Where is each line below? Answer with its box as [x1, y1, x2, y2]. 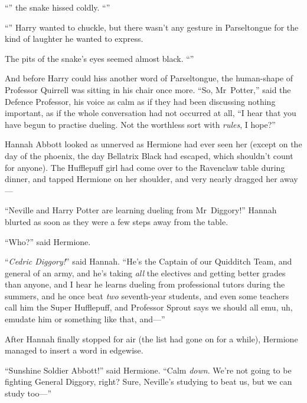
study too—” [5, 387, 52, 399]
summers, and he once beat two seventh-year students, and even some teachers [5, 289, 289, 302]
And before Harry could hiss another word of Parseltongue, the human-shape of [5, 72, 293, 84]
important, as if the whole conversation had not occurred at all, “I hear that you [5, 107, 296, 119]
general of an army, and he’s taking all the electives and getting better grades [5, 266, 286, 279]
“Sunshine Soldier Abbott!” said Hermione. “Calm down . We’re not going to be [5, 364, 292, 376]
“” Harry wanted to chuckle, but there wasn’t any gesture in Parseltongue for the [5, 21, 299, 33]
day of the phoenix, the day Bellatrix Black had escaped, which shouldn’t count [5, 149, 293, 161]
